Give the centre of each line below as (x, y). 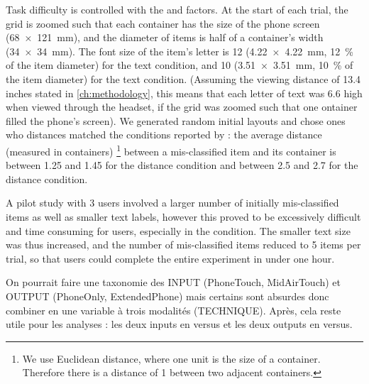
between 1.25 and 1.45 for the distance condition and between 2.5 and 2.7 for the (182, 165)
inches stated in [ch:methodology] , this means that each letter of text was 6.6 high (184, 93)
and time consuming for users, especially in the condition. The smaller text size (178, 230)
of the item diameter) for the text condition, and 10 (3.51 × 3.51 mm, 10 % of (180, 65)
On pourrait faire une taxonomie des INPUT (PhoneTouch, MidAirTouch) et (174, 282)
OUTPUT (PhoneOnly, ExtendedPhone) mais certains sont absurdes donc (167, 296)
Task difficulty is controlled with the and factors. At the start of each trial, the (177, 9)
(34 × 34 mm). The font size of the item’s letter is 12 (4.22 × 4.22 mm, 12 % (180, 51)
